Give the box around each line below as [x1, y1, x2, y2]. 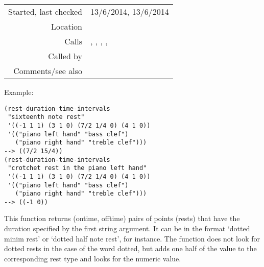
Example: [4, 87, 34, 97]
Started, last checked [8, 6, 83, 17]
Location [51, 20, 83, 32]
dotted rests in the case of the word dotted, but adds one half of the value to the [4, 243, 257, 254]
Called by [48, 50, 83, 62]
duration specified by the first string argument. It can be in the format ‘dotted [4, 223, 250, 234]
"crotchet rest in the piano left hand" [8, 164, 147, 172]
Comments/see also [13, 65, 83, 77]
